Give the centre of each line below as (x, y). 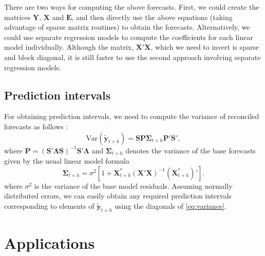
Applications (50, 242)
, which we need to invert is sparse (205, 47)
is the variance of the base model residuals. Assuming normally (133, 185)
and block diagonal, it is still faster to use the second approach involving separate (132, 57)
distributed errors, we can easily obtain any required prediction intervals (118, 196)
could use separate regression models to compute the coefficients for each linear (129, 37)
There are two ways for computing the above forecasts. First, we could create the (132, 7)
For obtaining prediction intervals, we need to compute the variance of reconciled (132, 116)
